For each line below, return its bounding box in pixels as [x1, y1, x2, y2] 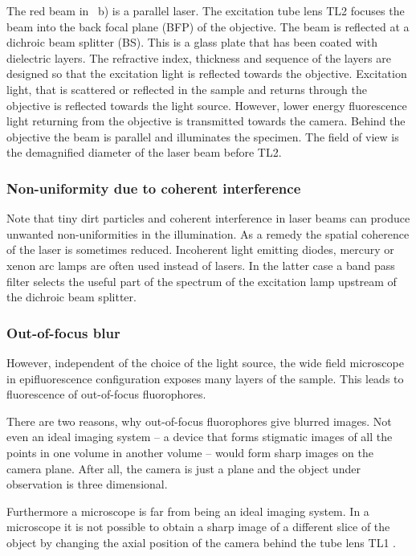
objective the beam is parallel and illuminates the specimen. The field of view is [6, 128, 399, 145]
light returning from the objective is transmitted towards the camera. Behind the [6, 112, 406, 129]
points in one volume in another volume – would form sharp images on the [6, 444, 373, 460]
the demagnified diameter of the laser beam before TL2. [6, 144, 282, 161]
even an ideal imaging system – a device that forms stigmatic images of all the [6, 428, 393, 445]
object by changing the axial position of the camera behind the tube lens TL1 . [6, 534, 396, 550]
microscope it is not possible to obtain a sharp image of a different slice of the [6, 518, 390, 535]
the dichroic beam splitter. [6, 288, 137, 305]
